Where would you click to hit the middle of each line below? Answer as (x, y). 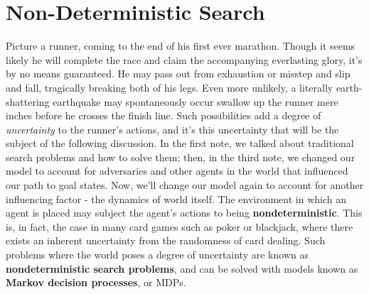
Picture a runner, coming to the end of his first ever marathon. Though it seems (181, 46)
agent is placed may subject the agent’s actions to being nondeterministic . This (184, 213)
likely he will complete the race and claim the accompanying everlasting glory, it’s (184, 59)
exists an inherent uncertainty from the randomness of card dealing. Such (166, 240)
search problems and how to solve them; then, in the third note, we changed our (181, 157)
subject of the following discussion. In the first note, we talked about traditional (180, 143)
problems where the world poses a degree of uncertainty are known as (157, 255)
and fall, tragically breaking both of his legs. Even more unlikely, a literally (170, 87)
